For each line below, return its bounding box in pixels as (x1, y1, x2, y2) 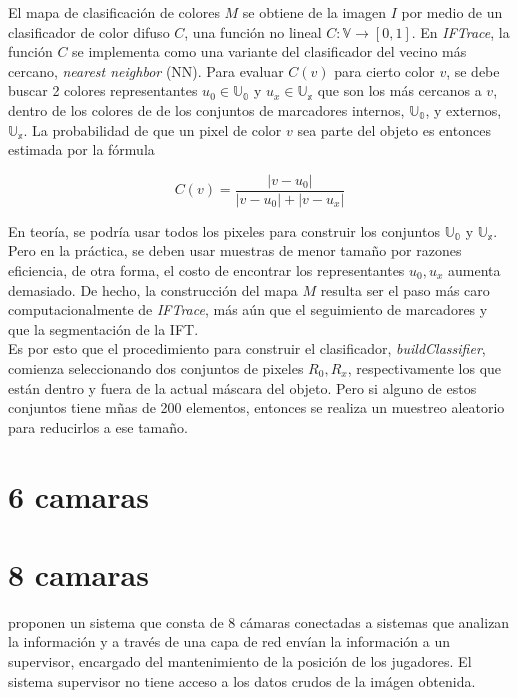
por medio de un (401, 2, 503, 22)
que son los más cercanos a (317, 80, 482, 101)
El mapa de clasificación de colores (8, 2, 220, 22)
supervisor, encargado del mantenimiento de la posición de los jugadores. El (8, 651, 472, 672)
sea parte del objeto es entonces (297, 119, 491, 140)
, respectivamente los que (347, 357, 502, 378)
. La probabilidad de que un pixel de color (23, 119, 282, 140)
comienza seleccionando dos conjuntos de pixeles (8, 357, 304, 378)
